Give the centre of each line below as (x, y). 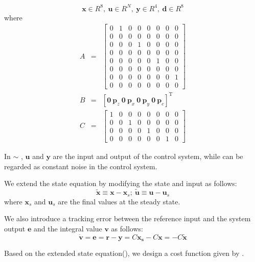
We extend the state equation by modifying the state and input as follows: (121, 183)
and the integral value (68, 228)
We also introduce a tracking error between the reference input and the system (127, 218)
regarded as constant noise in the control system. (81, 166)
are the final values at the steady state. (119, 201)
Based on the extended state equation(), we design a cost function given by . (124, 253)
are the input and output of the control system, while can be (148, 156)
